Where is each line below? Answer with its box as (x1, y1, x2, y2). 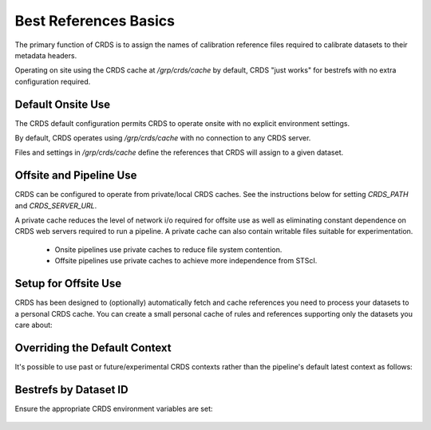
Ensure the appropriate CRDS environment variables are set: (14, 404, 213, 413)
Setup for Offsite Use (14, 277, 122, 290)
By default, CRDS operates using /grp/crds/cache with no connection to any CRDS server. (14, 133, 311, 143)
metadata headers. (14, 50, 77, 60)
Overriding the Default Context (14, 341, 172, 354)
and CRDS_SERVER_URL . (14, 200, 97, 211)
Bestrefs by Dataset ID (14, 383, 129, 396)
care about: (14, 320, 53, 329)
